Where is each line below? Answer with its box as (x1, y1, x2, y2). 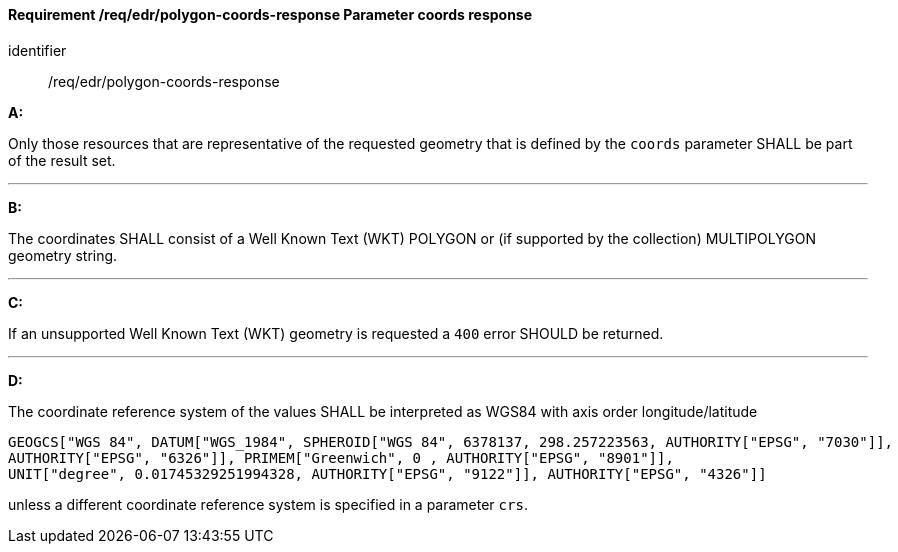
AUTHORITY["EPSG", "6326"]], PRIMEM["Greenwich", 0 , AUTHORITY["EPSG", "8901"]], (8, 449, 674, 466)
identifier (8, 41, 67, 59)
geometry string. (8, 246, 118, 264)
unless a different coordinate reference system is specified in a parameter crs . (8, 495, 528, 513)
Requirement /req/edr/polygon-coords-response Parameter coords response (8, 6, 533, 23)
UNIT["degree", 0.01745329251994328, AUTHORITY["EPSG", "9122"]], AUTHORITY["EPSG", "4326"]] (8, 465, 767, 482)
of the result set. (8, 151, 116, 169)
